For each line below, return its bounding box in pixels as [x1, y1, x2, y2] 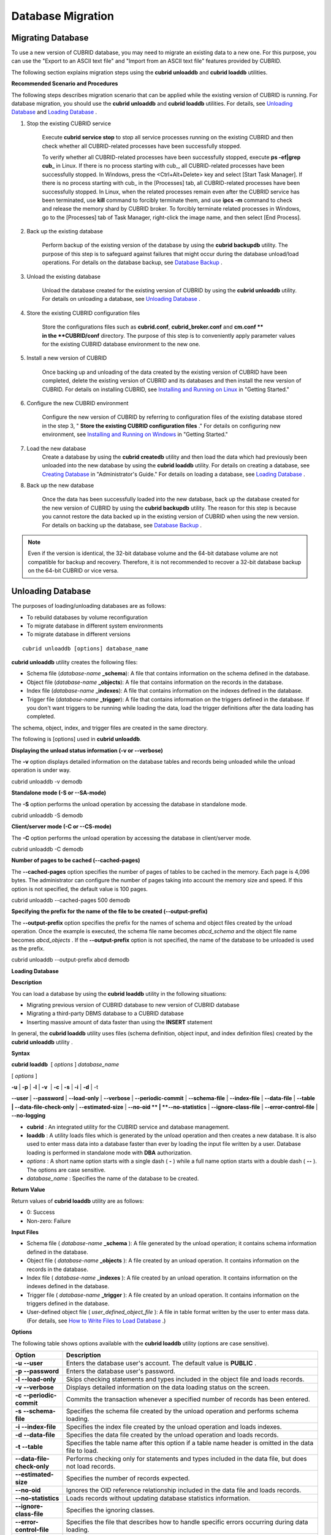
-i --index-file [15, 1423, 56, 1431]
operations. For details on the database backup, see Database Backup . [42, 258, 223, 266]
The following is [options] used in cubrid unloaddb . [11, 736, 142, 743]
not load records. [66, 1462, 116, 1471]
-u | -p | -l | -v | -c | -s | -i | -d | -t [11, 1084, 99, 1091]
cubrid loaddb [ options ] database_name [11, 1061, 120, 1068]
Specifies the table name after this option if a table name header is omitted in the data [66, 1439, 314, 1447]
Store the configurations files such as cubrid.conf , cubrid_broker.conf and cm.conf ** [42, 323, 264, 331]
